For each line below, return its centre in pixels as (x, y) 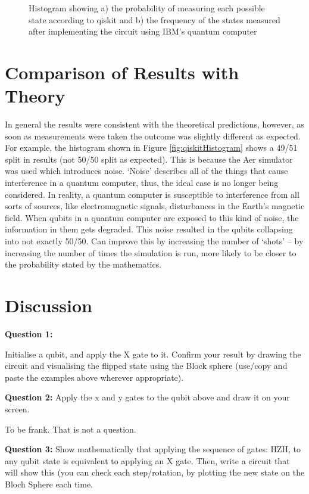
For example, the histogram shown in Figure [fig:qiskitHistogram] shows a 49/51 (151, 147)
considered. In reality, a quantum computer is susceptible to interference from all (152, 194)
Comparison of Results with (122, 72)
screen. (17, 408)
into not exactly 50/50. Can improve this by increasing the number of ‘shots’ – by (154, 241)
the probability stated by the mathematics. (83, 264)
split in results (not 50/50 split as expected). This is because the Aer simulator (149, 159)
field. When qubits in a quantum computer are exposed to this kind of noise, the (152, 217)
